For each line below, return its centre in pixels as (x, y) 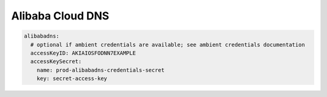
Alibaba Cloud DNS (60, 16)
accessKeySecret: (56, 62)
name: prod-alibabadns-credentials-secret (101, 70)
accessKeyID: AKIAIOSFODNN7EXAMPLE (83, 53)
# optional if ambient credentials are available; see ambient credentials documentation (168, 45)
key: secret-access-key (72, 79)
